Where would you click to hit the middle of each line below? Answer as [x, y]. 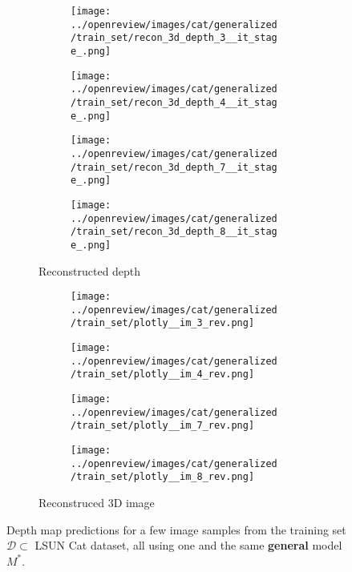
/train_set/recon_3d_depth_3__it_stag [174, 38]
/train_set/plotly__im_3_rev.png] [163, 323]
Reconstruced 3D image [97, 502]
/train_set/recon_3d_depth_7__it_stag [174, 167]
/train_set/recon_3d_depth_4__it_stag [174, 102]
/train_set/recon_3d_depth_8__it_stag [174, 232]
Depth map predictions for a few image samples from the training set [176, 529]
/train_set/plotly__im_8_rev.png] [163, 477]
